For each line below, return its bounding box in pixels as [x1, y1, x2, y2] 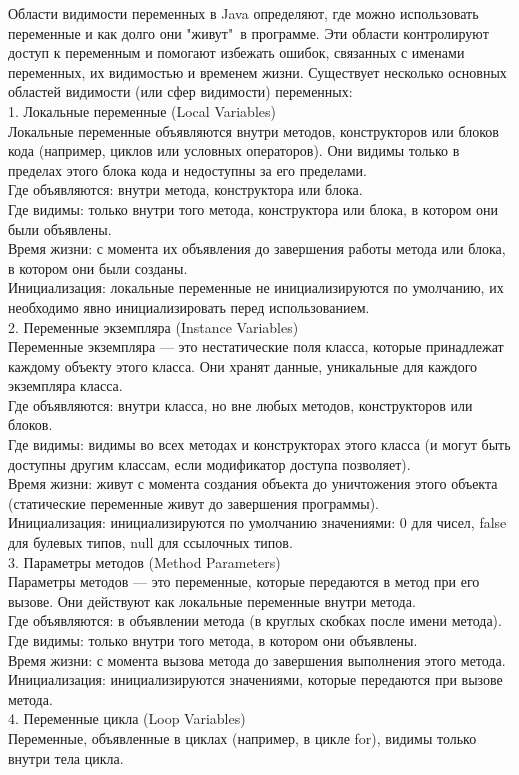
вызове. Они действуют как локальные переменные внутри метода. [8, 590, 416, 611]
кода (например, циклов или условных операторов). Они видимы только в [8, 140, 460, 161]
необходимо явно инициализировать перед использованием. [8, 296, 370, 317]
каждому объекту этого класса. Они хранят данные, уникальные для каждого [8, 355, 478, 376]
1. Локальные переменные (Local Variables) [8, 100, 276, 121]
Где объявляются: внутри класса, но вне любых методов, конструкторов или [8, 394, 473, 415]
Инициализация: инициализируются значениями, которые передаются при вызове [8, 669, 503, 690]
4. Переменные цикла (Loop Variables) [8, 708, 246, 729]
